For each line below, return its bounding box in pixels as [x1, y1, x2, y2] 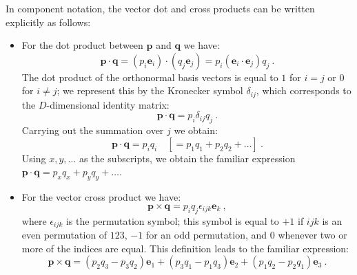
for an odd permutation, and [145, 228, 267, 242]
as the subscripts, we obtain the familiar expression [79, 151, 296, 165]
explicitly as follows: [6, 14, 91, 29]
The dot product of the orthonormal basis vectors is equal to [21, 69, 278, 84]
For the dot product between [21, 38, 143, 52]
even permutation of [21, 228, 108, 242]
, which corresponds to [256, 83, 351, 98]
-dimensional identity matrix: [46, 97, 170, 111]
